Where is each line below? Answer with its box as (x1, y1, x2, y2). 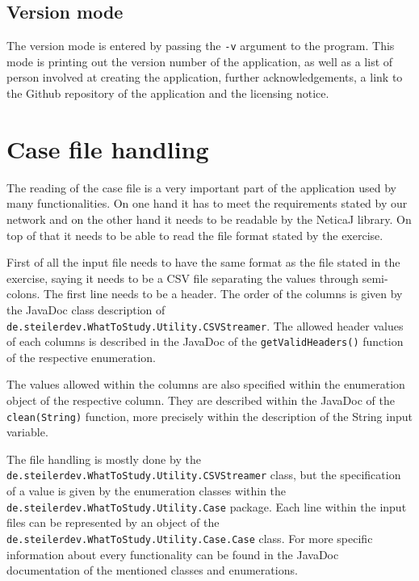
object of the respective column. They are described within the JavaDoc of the (6, 392, 395, 409)
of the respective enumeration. (6, 348, 156, 365)
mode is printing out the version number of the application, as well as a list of (6, 53, 393, 69)
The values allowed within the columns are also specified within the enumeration (6, 376, 405, 393)
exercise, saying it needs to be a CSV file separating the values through (6, 269, 359, 286)
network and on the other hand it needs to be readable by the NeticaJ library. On (6, 210, 412, 227)
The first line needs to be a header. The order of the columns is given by (43, 285, 403, 302)
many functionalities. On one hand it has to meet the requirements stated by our (6, 195, 408, 212)
